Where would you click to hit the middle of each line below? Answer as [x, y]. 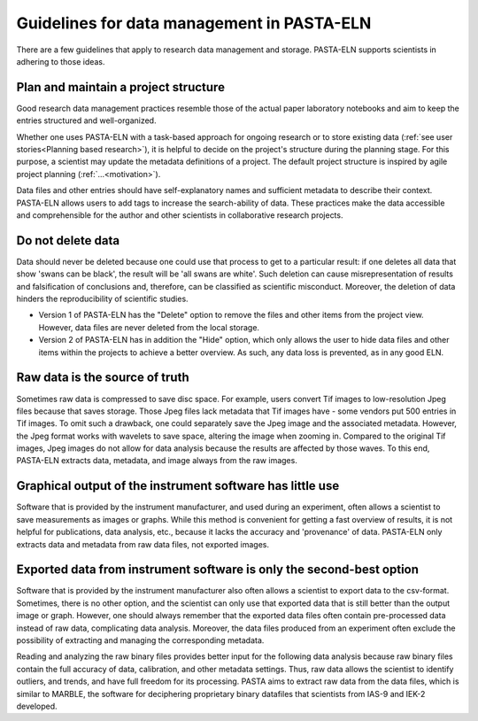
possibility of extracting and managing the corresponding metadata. [140, 640]
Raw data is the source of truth [103, 378]
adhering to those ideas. [61, 61]
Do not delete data [68, 240]
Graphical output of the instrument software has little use [178, 486]
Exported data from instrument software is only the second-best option [218, 570]
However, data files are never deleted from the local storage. [149, 327]
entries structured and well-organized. [86, 120]
